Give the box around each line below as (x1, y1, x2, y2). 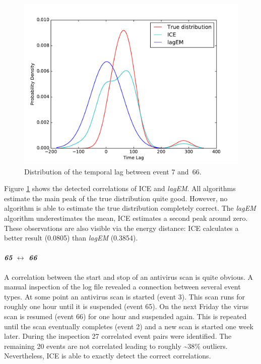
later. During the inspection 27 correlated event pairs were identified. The (4, 331, 232, 341)
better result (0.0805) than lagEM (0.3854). (4, 232, 138, 243)
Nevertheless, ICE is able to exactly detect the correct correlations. (4, 350, 211, 361)
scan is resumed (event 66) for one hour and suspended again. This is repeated (4, 311, 247, 321)
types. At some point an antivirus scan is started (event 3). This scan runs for (4, 291, 245, 301)
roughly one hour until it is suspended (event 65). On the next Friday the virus (4, 301, 249, 312)
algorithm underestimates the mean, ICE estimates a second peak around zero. (4, 212, 248, 223)
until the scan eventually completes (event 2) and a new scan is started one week (4, 321, 254, 331)
